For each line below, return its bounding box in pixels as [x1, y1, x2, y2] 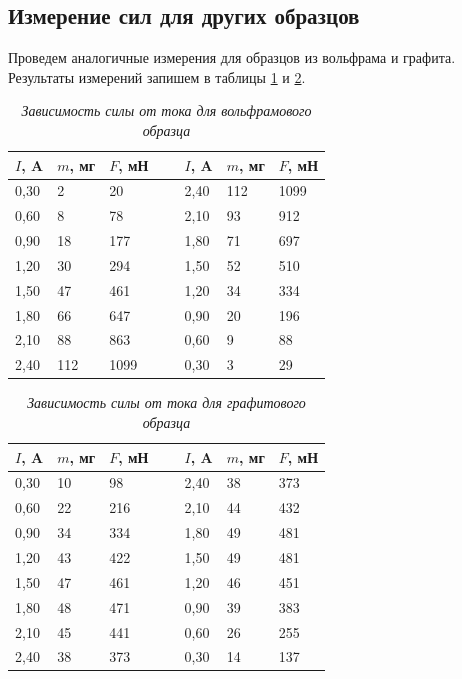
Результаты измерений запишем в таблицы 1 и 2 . [8, 66, 306, 87]
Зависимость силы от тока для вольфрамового [21, 100, 312, 121]
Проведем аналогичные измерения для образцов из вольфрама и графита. [8, 47, 456, 68]
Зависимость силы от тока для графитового [27, 392, 306, 413]
